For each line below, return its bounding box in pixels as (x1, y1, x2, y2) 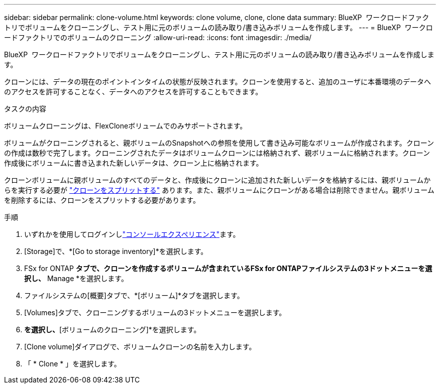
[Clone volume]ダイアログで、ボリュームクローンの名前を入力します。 (24, 342, 256, 351)
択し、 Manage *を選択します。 (24, 274, 128, 283)
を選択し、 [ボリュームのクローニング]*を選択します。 (24, 325, 201, 334)
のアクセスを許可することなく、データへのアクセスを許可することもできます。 (4, 87, 263, 96)
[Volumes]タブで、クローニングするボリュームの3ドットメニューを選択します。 (24, 308, 286, 317)
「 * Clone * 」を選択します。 (24, 359, 121, 368)
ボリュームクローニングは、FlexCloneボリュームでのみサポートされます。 (4, 121, 247, 130)
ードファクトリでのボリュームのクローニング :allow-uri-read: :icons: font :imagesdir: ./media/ (4, 33, 312, 42)
